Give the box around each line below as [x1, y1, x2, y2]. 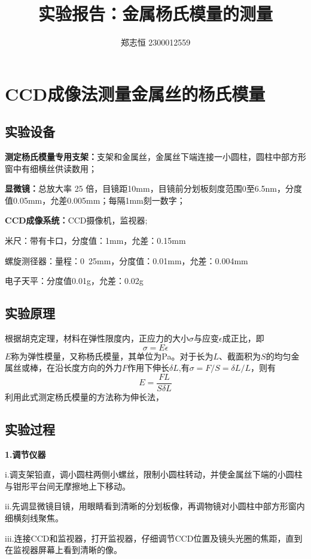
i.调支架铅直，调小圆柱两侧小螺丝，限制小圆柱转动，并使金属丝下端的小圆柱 [5, 468, 303, 481]
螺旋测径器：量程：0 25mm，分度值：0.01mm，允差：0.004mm [5, 254, 248, 267]
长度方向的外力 [63, 361, 122, 374]
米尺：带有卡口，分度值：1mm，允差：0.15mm [5, 234, 186, 247]
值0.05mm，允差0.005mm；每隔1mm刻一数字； [5, 194, 185, 206]
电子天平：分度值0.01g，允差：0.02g [5, 274, 144, 287]
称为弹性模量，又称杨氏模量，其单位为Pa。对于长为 [11, 349, 214, 362]
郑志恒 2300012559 [120, 36, 191, 49]
